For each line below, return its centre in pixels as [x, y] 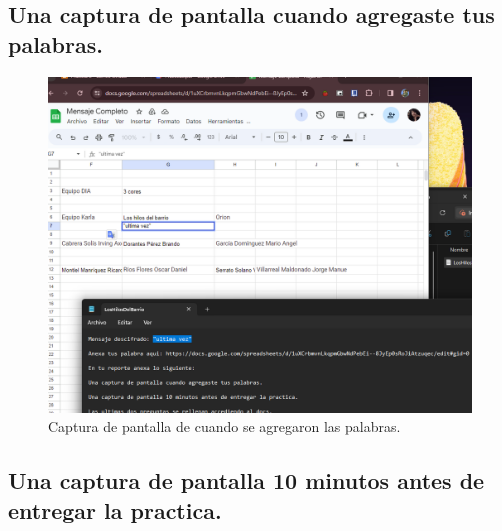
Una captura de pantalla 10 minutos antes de [246, 480]
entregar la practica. [115, 509]
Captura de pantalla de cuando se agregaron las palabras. [224, 426]
